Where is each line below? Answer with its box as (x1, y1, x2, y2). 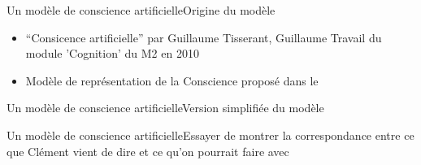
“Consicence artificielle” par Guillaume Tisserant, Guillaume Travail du (25, 28, 382, 46)
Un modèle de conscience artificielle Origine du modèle (7, 2, 276, 18)
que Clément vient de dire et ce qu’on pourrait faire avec (7, 142, 289, 159)
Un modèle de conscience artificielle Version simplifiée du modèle (7, 99, 324, 116)
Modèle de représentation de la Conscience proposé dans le (25, 72, 319, 89)
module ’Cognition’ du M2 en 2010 (25, 45, 199, 62)
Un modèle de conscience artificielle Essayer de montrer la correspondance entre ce (7, 126, 414, 143)
